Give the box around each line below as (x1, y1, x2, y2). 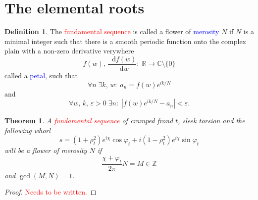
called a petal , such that (4, 70, 78, 80)
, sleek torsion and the (178, 115, 245, 126)
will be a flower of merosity (4, 145, 87, 155)
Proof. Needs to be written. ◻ (4, 187, 97, 197)
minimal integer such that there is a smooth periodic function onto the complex (4, 36, 247, 46)
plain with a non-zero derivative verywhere (4, 46, 134, 56)
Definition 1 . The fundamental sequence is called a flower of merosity (4, 26, 219, 37)
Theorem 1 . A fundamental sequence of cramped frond (4, 115, 173, 126)
